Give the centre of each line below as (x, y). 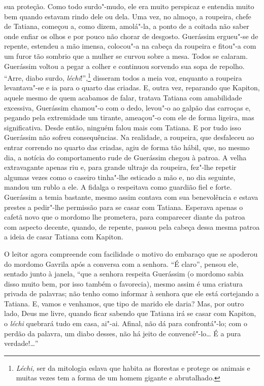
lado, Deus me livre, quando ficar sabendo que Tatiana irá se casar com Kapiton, (130, 313)
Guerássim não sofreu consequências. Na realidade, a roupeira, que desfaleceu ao (129, 137)
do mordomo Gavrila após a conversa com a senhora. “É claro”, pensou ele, (121, 264)
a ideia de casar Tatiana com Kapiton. (64, 237)
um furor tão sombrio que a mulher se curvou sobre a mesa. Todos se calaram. (126, 56)
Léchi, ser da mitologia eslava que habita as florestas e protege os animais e (133, 367)
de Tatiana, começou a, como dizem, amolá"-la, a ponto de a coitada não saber (127, 26)
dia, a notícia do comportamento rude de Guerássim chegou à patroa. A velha (125, 157)
